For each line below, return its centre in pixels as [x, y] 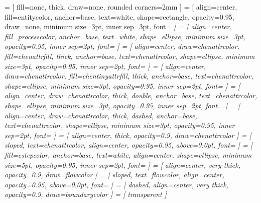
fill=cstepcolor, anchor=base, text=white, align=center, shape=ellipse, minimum [128, 154]
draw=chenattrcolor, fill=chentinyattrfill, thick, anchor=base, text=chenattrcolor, [129, 76]
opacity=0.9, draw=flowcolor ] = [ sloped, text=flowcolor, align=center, [114, 175]
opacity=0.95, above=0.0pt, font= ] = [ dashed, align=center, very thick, [116, 184]
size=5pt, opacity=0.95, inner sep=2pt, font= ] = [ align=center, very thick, [123, 164]
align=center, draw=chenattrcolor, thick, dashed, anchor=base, [101, 115]
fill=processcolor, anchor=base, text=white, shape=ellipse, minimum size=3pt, [125, 36]
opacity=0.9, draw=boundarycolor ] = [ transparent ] [86, 194]
